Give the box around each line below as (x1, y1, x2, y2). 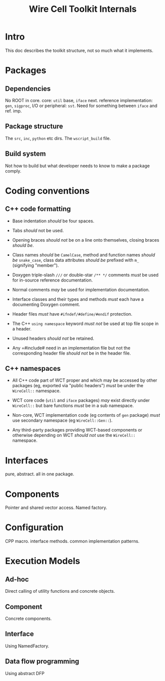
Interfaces (5, 455, 48, 466)
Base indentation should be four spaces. (12, 218, 95, 224)
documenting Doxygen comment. (12, 301, 80, 307)
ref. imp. (5, 108, 22, 114)
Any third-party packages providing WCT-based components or (12, 427, 143, 433)
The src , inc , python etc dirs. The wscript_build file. (5, 135, 111, 141)
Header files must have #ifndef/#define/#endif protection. (12, 311, 132, 317)
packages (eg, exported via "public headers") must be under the (12, 383, 144, 389)
